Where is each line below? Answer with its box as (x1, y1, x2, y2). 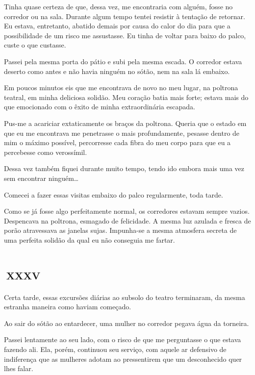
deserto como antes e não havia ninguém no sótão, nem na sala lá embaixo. (4, 66, 230, 76)
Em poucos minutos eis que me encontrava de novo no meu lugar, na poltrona (4, 82, 238, 93)
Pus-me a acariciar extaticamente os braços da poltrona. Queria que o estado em (4, 118, 247, 128)
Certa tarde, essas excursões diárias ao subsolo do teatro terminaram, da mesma (4, 292, 245, 302)
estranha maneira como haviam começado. (4, 301, 131, 312)
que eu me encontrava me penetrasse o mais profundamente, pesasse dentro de (4, 127, 240, 138)
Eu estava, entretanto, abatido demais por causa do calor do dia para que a (4, 21, 230, 31)
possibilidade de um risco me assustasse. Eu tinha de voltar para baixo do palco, (4, 30, 246, 40)
